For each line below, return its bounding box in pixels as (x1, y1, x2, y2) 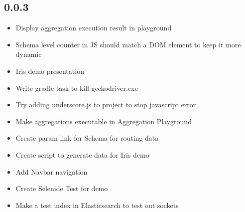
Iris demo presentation (15, 65, 84, 76)
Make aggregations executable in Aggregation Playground (15, 116, 192, 126)
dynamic (15, 49, 42, 59)
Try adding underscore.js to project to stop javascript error (15, 99, 196, 110)
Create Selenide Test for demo (15, 183, 108, 194)
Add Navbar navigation (15, 166, 88, 177)
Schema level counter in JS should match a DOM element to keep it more (15, 39, 241, 49)
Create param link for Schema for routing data (15, 133, 159, 143)
